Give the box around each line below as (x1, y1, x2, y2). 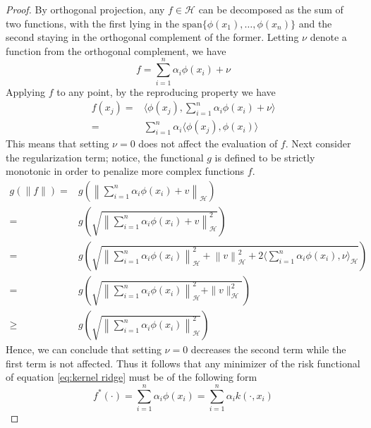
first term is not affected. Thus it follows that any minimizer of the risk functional (6, 355, 360, 370)
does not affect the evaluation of (138, 136, 278, 151)
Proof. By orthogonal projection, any (6, 2, 165, 16)
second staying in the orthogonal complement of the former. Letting (6, 30, 299, 44)
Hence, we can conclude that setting (6, 342, 162, 357)
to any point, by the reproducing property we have (56, 84, 276, 99)
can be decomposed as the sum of (198, 2, 343, 16)
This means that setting (6, 136, 109, 151)
